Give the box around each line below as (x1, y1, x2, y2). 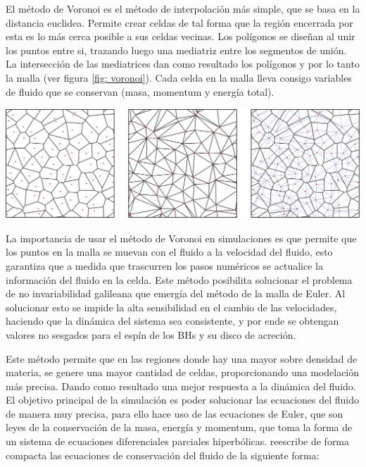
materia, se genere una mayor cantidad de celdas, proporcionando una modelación (6, 365, 360, 380)
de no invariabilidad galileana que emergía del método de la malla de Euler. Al (6, 286, 346, 301)
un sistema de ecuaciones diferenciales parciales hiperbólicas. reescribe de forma (6, 434, 350, 449)
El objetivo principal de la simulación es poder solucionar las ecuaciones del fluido (6, 392, 359, 407)
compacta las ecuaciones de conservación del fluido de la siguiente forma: (6, 447, 320, 462)
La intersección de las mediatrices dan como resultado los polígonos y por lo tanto (6, 56, 360, 71)
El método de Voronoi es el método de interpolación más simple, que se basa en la (6, 1, 360, 15)
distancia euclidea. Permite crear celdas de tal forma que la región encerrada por (6, 15, 353, 30)
